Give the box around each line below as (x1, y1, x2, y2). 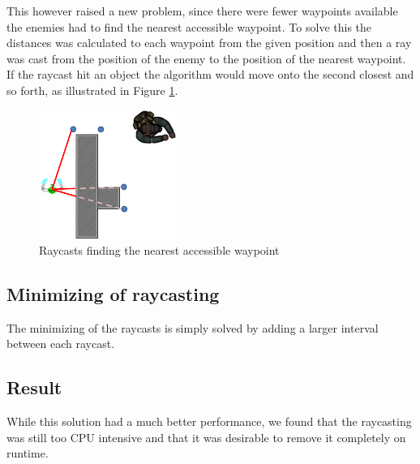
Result (6, 375, 62, 400)
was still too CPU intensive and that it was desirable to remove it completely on (6, 428, 406, 445)
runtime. (6, 445, 49, 462)
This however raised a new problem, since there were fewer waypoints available (6, 2, 398, 19)
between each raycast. (6, 335, 115, 352)
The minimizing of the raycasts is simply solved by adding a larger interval (6, 319, 379, 336)
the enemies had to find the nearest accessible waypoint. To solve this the (6, 18, 372, 35)
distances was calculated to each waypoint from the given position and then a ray (6, 34, 412, 51)
